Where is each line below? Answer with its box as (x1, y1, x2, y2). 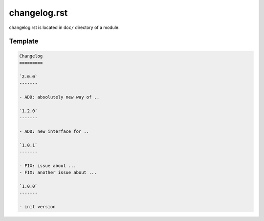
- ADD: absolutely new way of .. (19, 94, 100, 100)
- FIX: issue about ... (19, 163, 77, 169)
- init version (19, 204, 56, 210)
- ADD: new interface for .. (19, 128, 89, 134)
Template (9, 37, 39, 46)
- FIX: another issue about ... (19, 170, 97, 175)
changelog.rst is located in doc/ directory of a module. (9, 25, 120, 30)
